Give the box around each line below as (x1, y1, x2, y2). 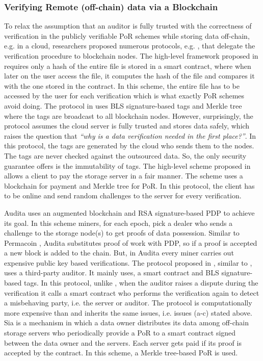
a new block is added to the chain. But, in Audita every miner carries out (4, 247, 234, 258)
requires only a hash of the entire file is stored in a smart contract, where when (4, 60, 251, 71)
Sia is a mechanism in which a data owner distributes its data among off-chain (4, 317, 249, 328)
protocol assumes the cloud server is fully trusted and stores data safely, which (4, 120, 250, 131)
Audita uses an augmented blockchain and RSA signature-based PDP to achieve (4, 207, 255, 218)
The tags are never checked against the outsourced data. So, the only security (4, 150, 247, 161)
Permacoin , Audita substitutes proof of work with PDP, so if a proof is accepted (4, 237, 257, 248)
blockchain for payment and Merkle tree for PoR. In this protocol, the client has (4, 180, 255, 191)
